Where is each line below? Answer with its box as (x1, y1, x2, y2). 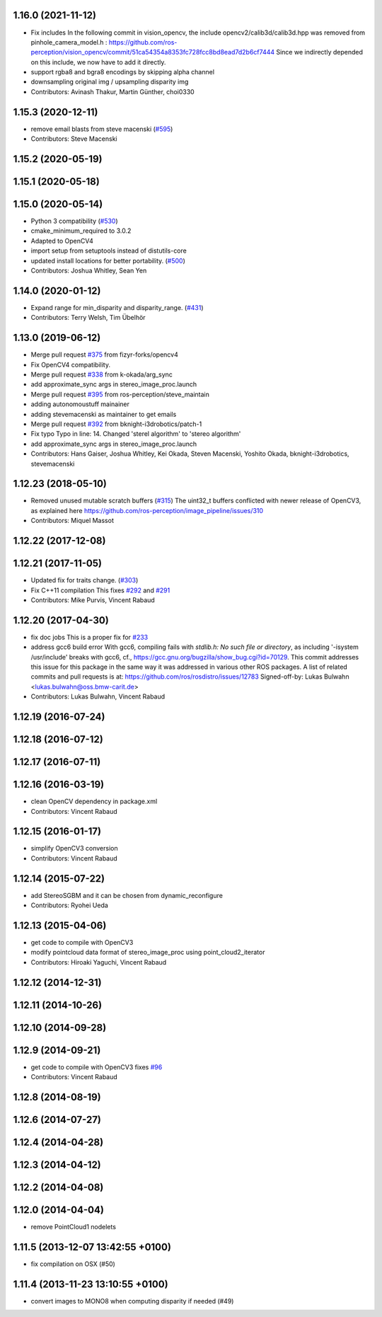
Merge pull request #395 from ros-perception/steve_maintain (30, 390, 210, 398)
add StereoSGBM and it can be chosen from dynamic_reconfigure (30, 891, 223, 899)
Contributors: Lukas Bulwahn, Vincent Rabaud (30, 692, 166, 701)
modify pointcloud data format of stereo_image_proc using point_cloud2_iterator (30, 948, 265, 957)
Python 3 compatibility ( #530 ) (30, 217, 118, 226)
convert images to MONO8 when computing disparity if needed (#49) (30, 1296, 234, 1305)
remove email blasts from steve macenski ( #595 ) (30, 125, 173, 133)
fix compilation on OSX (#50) (30, 1260, 116, 1268)
